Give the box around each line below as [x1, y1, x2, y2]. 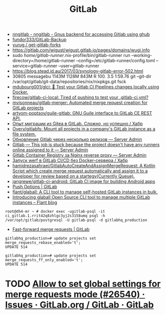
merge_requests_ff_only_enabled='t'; [5, 258, 83, 263]
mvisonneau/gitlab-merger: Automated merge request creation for [12, 100, 148, 106]
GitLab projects [12, 105, 44, 111]
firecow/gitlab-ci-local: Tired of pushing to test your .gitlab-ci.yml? [12, 94, 149, 100]
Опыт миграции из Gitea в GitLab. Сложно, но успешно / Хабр [12, 121, 143, 127]
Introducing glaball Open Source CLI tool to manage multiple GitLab [12, 194, 150, 200]
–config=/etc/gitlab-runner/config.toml [76, 58, 155, 64]
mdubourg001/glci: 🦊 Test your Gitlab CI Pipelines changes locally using [12, 84, 160, 90]
